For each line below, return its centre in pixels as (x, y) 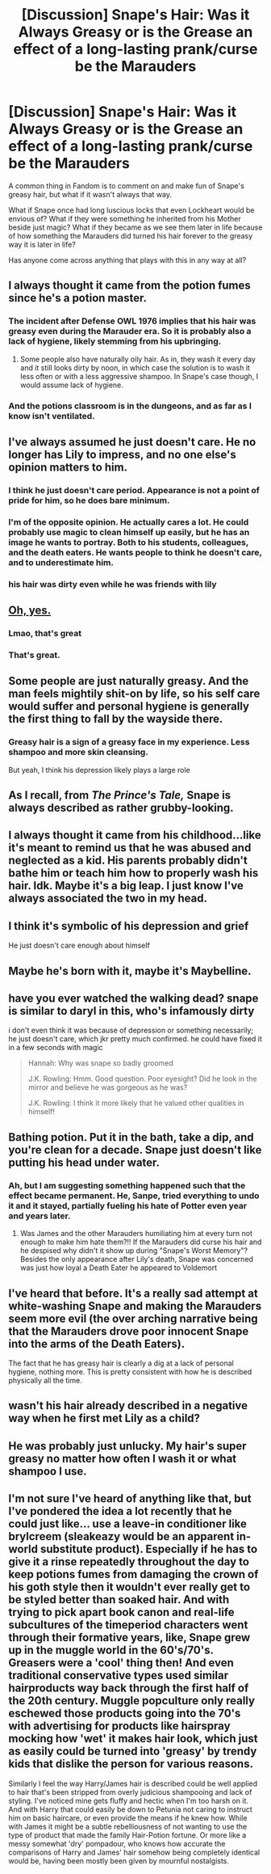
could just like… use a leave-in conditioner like (128, 1524)
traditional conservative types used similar (118, 1676)
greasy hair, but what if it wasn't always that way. (90, 194)
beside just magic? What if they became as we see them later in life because (135, 227)
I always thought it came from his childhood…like (135, 836)
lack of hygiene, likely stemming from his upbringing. (115, 341)
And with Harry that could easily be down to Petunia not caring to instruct (130, 1809)
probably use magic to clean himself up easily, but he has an (129, 532)
